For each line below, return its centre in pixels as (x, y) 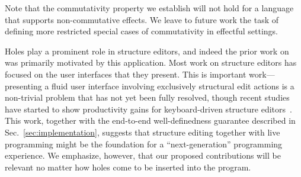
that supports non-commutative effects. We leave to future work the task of (142, 19)
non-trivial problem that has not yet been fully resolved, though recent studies (147, 97)
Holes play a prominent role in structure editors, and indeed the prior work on (147, 51)
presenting (23, 86)
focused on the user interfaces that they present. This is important (126, 74)
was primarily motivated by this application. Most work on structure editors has (151, 62)
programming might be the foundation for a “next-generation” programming (144, 144)
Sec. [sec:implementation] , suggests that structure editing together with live (143, 132)
